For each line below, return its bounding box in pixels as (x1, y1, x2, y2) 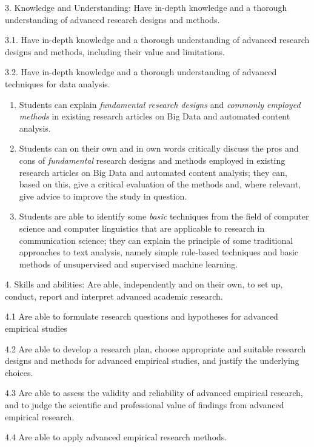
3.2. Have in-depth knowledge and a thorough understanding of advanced (5, 66, 277, 78)
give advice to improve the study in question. (19, 189, 187, 202)
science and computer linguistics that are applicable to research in (19, 221, 265, 234)
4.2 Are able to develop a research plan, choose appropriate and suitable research (5, 342, 306, 355)
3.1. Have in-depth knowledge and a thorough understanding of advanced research (5, 33, 310, 46)
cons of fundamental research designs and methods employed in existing (19, 153, 286, 166)
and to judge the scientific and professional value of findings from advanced (5, 398, 284, 411)
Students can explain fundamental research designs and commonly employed (19, 98, 301, 110)
